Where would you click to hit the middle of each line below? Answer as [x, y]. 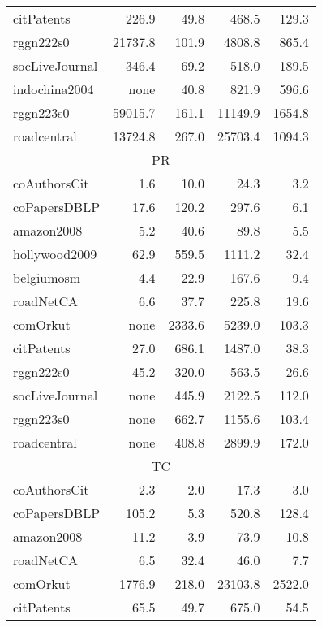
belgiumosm [47, 277]
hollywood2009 [55, 254]
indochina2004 [54, 89]
